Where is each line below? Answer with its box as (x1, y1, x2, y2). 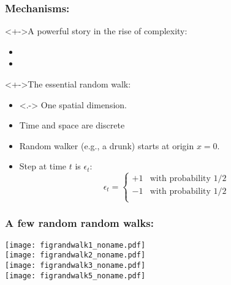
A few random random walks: (5, 215, 154, 231)
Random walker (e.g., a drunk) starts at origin (19, 139, 194, 152)
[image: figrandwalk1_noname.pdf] (5, 240, 146, 250)
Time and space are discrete (19, 119, 125, 131)
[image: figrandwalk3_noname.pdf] (5, 261, 146, 270)
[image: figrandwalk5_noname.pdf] (5, 271, 146, 280)
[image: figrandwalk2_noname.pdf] (5, 251, 146, 260)
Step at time (19, 160, 67, 172)
